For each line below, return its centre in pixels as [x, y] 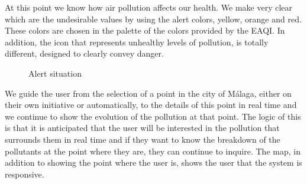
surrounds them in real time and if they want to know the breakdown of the [143, 139]
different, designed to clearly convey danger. [84, 53]
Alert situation [55, 73]
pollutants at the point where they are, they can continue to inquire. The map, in [153, 151]
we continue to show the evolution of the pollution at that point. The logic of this [153, 116]
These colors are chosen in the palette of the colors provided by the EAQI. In [145, 30]
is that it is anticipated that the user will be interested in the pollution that [142, 128]
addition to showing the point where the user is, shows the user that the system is [153, 162]
